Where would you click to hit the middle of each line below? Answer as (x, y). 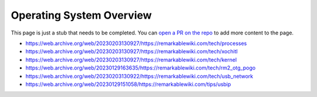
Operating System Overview (81, 15)
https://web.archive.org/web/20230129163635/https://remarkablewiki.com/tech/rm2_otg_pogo (141, 68)
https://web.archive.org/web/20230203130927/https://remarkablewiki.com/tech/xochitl (131, 51)
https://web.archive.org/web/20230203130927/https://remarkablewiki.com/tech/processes (136, 43)
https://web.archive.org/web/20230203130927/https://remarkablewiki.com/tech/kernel (131, 60)
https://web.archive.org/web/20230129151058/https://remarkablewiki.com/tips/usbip (128, 84)
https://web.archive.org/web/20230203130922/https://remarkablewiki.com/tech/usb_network (139, 76)
